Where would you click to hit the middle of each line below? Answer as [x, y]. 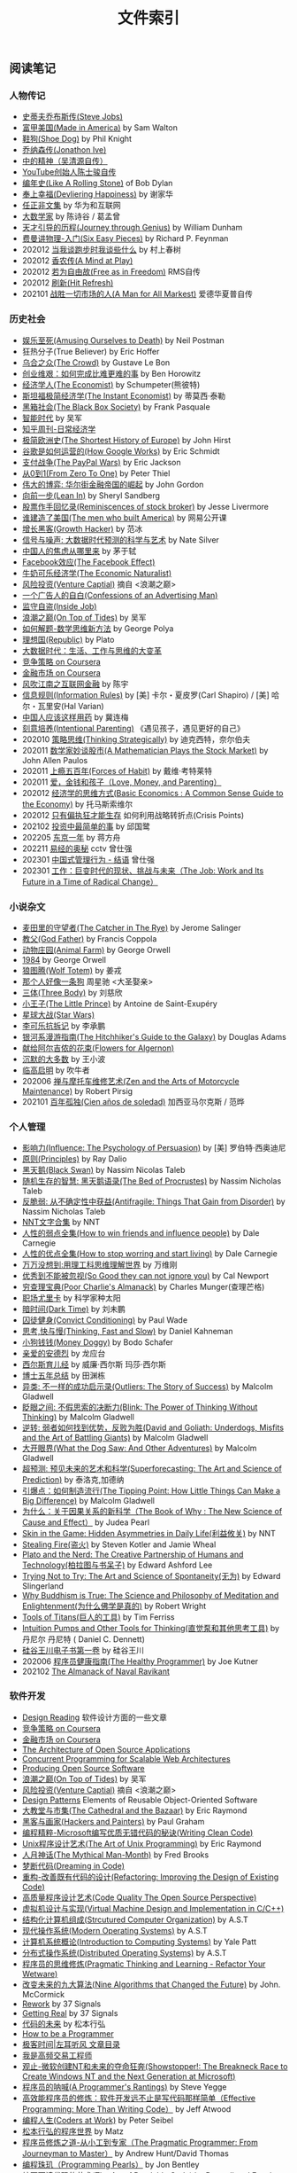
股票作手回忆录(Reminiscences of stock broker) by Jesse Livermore [145, 506]
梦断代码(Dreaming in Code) [73, 1865]
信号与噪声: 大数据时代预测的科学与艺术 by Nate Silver [120, 539]
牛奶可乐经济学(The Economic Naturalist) [97, 573]
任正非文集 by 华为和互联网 [71, 206]
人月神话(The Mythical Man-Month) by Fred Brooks [115, 1855]
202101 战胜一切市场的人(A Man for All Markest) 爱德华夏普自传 [137, 294]
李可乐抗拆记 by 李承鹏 [64, 1026]
